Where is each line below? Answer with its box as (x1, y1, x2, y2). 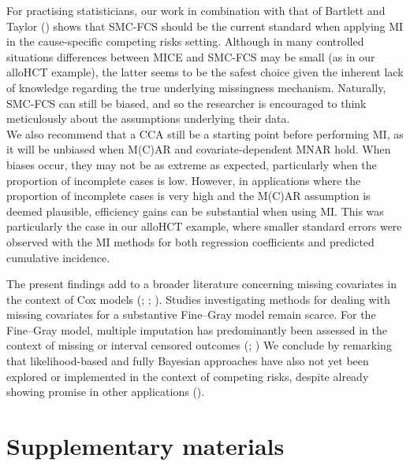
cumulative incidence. (6, 249, 110, 265)
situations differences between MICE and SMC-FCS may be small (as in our (6, 48, 375, 65)
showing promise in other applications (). (6, 383, 205, 400)
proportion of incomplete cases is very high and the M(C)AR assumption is (6, 187, 371, 204)
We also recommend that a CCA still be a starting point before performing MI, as (6, 125, 404, 142)
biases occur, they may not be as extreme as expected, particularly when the (6, 156, 377, 172)
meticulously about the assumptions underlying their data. (6, 110, 290, 127)
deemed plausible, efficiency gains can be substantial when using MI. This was (6, 202, 384, 219)
